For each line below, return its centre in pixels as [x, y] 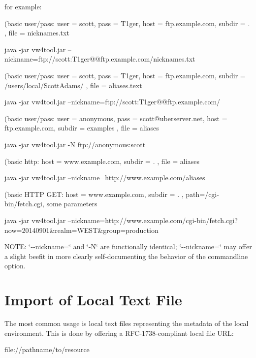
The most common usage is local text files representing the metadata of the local [127, 323]
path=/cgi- [202, 194]
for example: [23, 6]
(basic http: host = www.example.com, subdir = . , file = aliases [102, 161]
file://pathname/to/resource [47, 349]
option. [15, 266]
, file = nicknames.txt [37, 33]
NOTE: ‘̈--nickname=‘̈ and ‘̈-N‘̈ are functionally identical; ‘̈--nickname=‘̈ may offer [128, 246]
